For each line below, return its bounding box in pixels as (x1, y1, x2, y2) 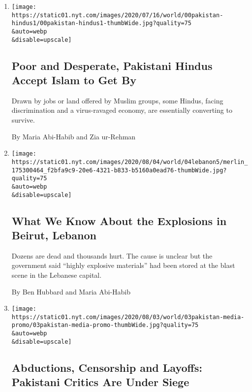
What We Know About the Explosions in (11, 213, 227, 228)
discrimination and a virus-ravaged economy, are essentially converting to (11, 105, 232, 115)
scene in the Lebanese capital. (11, 269, 102, 280)
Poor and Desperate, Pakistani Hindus (11, 58, 213, 73)
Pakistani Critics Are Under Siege (11, 374, 189, 390)
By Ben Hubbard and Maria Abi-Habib (11, 286, 131, 296)
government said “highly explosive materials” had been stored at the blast (11, 260, 235, 270)
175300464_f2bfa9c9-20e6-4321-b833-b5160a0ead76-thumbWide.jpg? (11, 166, 227, 174)
